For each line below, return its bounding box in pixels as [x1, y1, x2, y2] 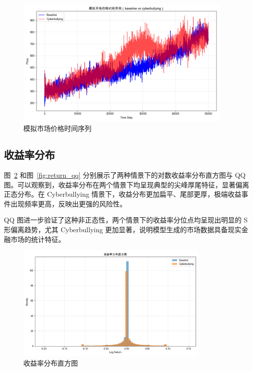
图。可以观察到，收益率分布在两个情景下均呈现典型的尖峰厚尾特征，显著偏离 [4, 179, 249, 189]
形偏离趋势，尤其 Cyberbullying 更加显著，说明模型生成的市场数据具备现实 [4, 224, 242, 235]
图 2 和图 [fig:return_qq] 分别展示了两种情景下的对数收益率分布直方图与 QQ [4, 170, 246, 180]
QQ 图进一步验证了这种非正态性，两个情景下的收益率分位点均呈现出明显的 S [4, 215, 248, 225]
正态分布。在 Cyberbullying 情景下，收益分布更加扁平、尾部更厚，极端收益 [4, 189, 242, 199]
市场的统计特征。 [10, 234, 65, 244]
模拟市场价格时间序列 [23, 123, 91, 133]
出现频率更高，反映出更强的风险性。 [10, 198, 126, 208]
